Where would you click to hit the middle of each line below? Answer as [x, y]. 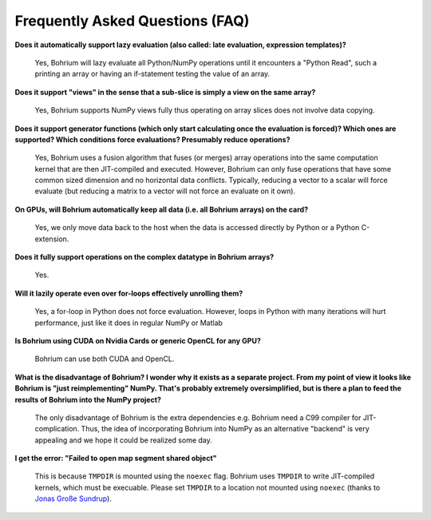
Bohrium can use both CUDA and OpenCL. [105, 359]
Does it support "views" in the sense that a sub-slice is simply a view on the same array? [165, 92]
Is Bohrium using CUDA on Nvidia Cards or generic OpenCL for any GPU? [138, 340]
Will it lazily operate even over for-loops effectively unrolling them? [129, 293]
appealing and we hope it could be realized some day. [124, 440]
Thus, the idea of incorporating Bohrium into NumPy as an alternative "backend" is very [225, 429]
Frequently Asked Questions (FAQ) [132, 21]
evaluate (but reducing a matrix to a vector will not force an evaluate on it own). [165, 191]
